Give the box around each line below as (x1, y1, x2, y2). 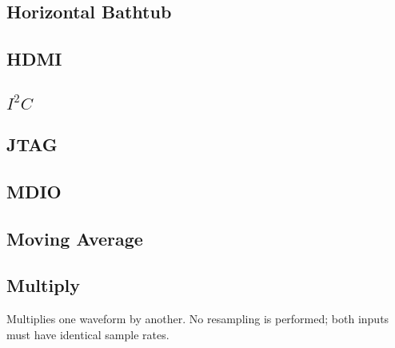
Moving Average (6, 226, 143, 250)
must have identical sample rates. (6, 326, 170, 342)
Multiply (6, 273, 81, 298)
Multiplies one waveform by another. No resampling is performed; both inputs (6, 310, 389, 327)
